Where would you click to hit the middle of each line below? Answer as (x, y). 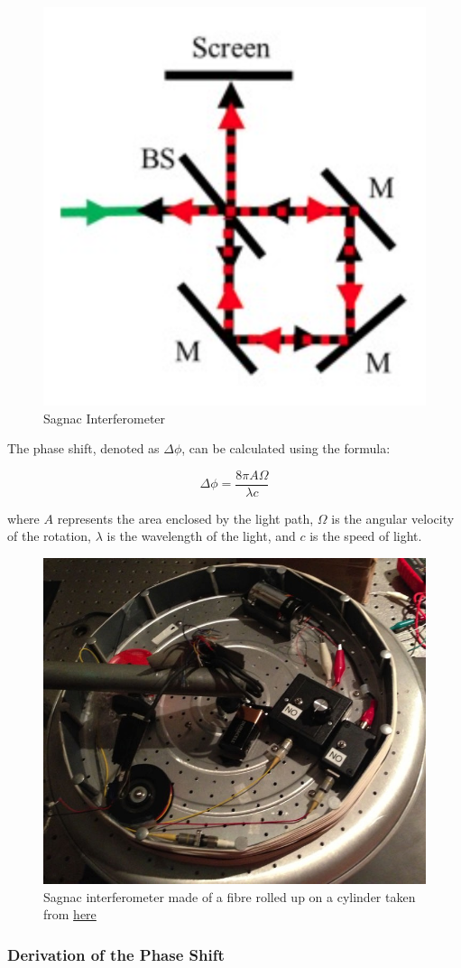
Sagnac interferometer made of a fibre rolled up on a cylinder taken (230, 896)
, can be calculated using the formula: (286, 448)
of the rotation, (50, 536)
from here (70, 914)
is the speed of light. (366, 536)
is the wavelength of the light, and (201, 536)
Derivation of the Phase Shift (116, 954)
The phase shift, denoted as (83, 448)
